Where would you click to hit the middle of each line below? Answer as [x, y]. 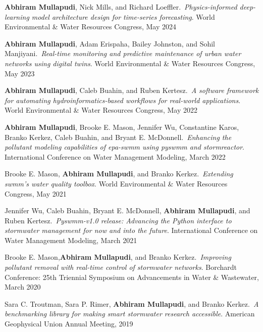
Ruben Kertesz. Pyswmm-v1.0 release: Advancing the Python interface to [118, 220]
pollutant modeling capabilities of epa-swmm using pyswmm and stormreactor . [125, 147]
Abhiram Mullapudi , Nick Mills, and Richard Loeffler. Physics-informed [121, 7]
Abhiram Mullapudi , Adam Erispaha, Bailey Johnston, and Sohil [110, 43]
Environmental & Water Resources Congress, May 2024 [90, 27]
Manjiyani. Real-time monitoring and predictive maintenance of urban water [123, 53]
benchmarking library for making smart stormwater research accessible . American [130, 314]
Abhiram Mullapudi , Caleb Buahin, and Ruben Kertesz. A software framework [132, 90]
